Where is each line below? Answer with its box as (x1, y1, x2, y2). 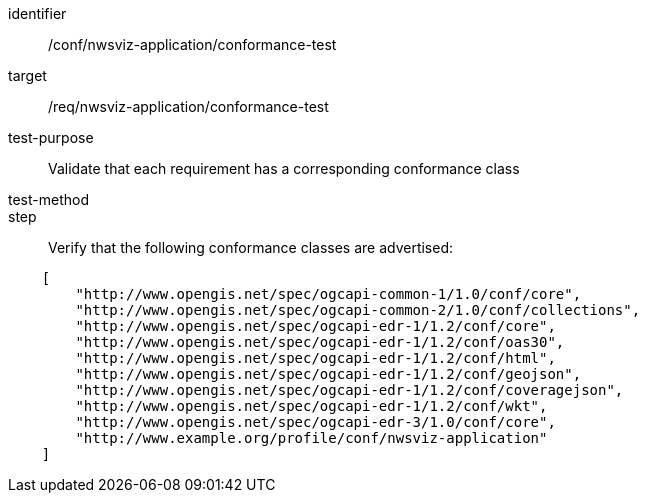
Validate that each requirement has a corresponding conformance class (48, 160, 520, 177)
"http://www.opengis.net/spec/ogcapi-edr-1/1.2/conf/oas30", (75, 334, 565, 350)
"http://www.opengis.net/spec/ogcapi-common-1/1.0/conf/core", (75, 286, 582, 302)
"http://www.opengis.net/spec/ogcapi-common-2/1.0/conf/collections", (75, 302, 641, 318)
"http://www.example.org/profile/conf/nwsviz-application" (75, 430, 548, 446)
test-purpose (8, 129, 94, 146)
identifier (8, 5, 67, 22)
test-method (8, 191, 89, 208)
